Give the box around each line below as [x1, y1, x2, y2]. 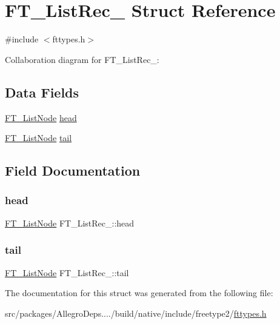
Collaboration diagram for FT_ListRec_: [5, 53, 159, 65]
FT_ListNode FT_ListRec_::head [5, 216, 135, 229]
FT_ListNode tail [5, 131, 72, 144]
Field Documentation [5, 161, 141, 180]
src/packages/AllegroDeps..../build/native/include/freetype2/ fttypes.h [5, 306, 267, 319]
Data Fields [5, 82, 79, 101]
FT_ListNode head [5, 111, 77, 124]
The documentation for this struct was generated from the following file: [5, 286, 273, 299]
